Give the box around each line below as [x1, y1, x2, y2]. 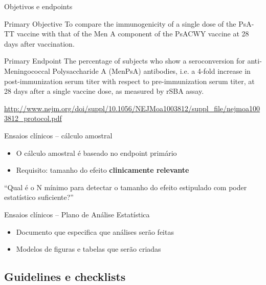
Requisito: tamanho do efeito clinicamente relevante [16, 165, 189, 175]
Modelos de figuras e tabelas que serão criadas [16, 243, 161, 254]
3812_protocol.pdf [4, 113, 62, 124]
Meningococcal [4, 65, 50, 76]
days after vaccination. [4, 38, 75, 49]
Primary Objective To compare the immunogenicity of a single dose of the [4, 18, 236, 29]
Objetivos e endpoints [4, 1, 73, 11]
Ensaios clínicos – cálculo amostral [4, 130, 113, 140]
